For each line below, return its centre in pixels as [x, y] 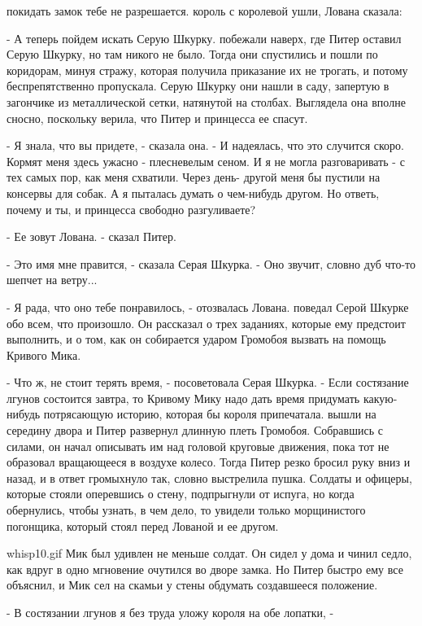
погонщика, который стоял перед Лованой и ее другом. [143, 525]
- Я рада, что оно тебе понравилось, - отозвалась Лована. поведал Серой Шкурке [208, 306]
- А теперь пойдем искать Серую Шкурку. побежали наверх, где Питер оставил [204, 38]
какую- [380, 398]
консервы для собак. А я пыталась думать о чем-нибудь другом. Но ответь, [193, 193]
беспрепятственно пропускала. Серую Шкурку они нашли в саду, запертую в [198, 86]
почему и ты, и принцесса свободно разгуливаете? [131, 209]
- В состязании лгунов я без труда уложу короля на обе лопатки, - [170, 612]
